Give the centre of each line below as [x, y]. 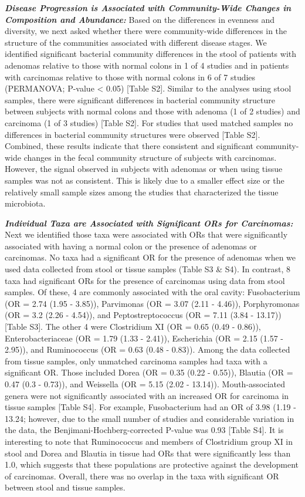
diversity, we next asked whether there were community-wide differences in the [146, 31]
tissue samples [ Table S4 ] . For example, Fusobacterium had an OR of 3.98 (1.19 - [150, 407]
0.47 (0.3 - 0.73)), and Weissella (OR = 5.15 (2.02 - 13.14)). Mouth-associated [145, 384]
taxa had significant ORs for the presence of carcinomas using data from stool [145, 280]
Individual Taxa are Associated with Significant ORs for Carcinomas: [149, 223]
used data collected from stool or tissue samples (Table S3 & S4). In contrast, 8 [148, 269]
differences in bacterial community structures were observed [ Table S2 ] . [133, 134]
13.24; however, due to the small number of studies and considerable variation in [150, 418]
